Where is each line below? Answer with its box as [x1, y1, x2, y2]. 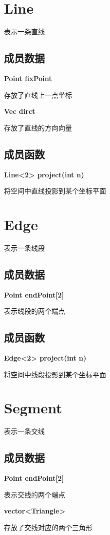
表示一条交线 [4, 426, 45, 436]
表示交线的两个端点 [4, 489, 65, 499]
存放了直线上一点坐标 [4, 89, 72, 100]
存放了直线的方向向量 [4, 122, 72, 132]
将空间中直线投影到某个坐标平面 [4, 186, 106, 196]
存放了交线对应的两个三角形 [4, 522, 92, 532]
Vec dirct [4, 106, 36, 116]
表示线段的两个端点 [4, 306, 65, 316]
